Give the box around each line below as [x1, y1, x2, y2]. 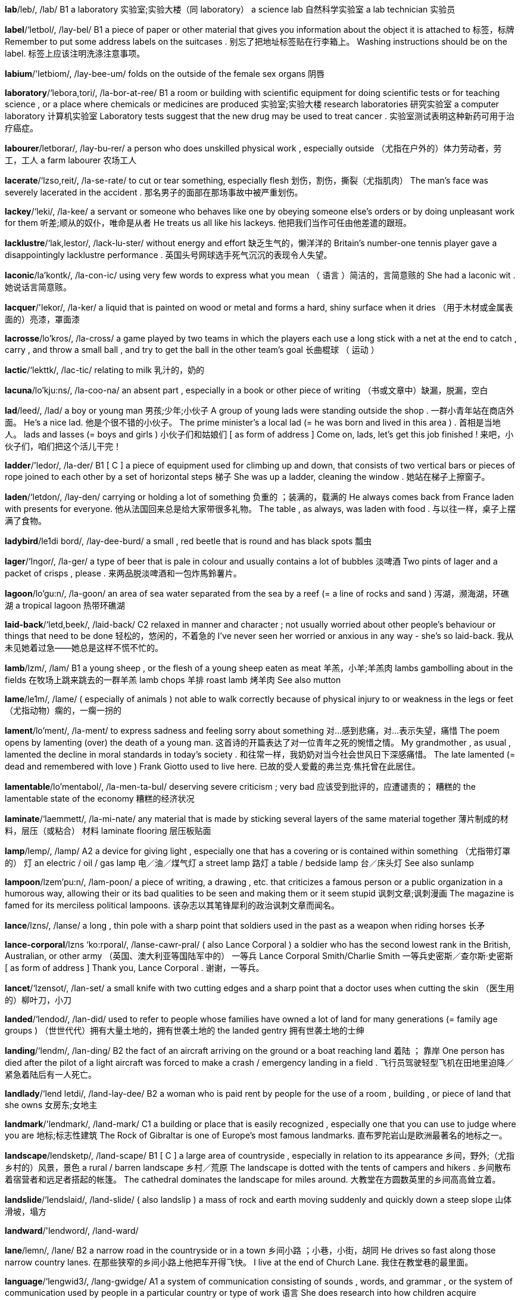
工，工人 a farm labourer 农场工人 [5, 155, 137, 165]
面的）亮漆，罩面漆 [5, 314, 80, 324]
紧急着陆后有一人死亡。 [5, 1069, 96, 1079]
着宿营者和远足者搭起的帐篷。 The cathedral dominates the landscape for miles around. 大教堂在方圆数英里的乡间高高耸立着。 [5, 1174, 501, 1184]
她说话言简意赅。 [5, 282, 71, 292]
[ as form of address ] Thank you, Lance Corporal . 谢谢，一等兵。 [5, 963, 264, 973]
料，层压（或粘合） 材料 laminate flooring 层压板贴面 [5, 826, 211, 836]
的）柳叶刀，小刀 [5, 995, 71, 1005]
